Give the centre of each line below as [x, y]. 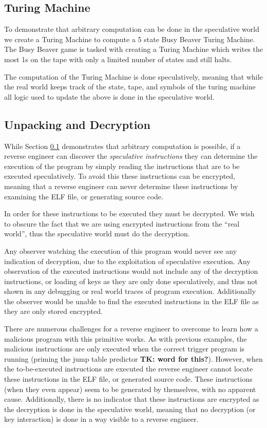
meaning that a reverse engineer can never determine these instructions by [121, 186]
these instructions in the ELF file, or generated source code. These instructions [128, 379]
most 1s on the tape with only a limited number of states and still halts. [118, 59]
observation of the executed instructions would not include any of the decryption [131, 271]
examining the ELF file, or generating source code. [84, 196]
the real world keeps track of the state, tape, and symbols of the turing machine [130, 87]
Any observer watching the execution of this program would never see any [121, 250]
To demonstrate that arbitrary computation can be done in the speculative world [132, 29]
